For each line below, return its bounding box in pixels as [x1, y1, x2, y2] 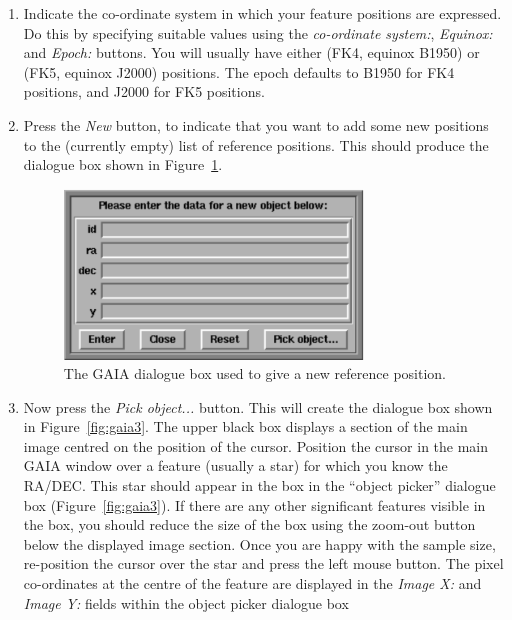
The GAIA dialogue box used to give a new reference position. [63, 363, 446, 384]
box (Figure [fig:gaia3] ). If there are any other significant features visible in [23, 494, 486, 515]
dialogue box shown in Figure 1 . [23, 154, 223, 175]
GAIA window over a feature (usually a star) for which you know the [23, 455, 448, 476]
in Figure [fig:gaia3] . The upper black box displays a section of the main [23, 416, 468, 437]
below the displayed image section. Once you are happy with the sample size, [23, 533, 496, 554]
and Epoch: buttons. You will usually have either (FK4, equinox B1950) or [23, 42, 480, 63]
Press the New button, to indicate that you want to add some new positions [23, 114, 489, 135]
